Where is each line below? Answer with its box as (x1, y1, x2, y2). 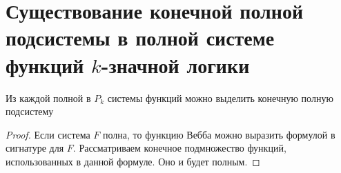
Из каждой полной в (6, 90, 91, 105)
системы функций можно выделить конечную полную (107, 90, 333, 105)
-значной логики (101, 50, 250, 79)
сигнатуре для (6, 141, 64, 155)
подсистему (6, 104, 54, 119)
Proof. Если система (6, 127, 90, 141)
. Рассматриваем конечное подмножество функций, (72, 141, 286, 155)
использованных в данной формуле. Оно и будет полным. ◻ (6, 154, 260, 168)
